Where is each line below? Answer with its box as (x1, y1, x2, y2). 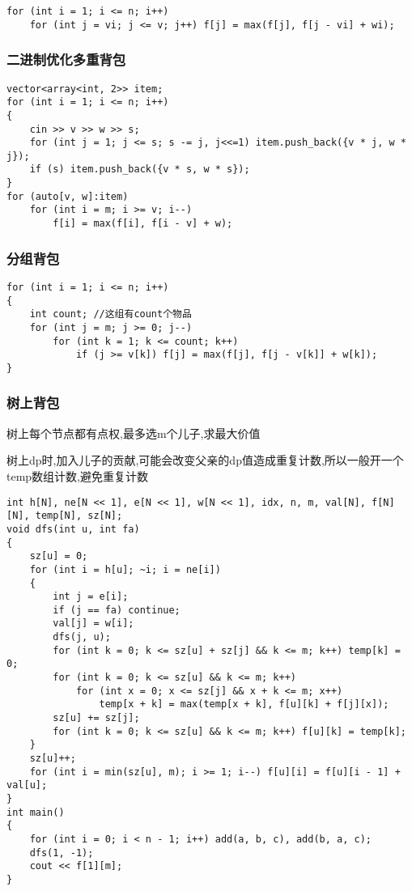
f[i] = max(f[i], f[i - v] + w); (53, 218, 233, 230)
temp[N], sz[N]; (35, 510, 123, 522)
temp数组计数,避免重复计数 (6, 467, 148, 484)
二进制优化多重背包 (6, 49, 126, 70)
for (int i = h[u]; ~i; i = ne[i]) (29, 563, 221, 575)
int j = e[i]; (53, 591, 129, 603)
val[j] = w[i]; (53, 617, 134, 630)
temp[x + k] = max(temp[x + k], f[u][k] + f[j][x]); (99, 698, 389, 711)
